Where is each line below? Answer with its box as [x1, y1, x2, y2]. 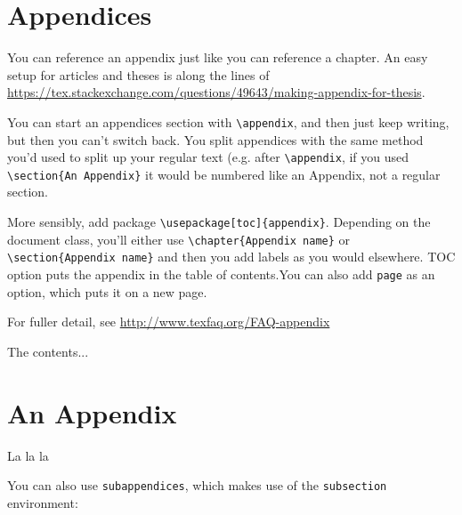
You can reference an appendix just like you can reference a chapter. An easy [7, 48, 428, 67]
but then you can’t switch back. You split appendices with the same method [7, 130, 424, 149]
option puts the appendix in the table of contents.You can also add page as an [7, 265, 435, 284]
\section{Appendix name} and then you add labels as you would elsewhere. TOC [7, 247, 456, 266]
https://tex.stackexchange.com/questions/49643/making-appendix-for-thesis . [7, 83, 426, 101]
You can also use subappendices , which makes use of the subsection [7, 476, 387, 495]
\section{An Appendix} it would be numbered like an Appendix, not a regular [7, 165, 441, 183]
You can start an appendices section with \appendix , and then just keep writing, [7, 112, 450, 131]
